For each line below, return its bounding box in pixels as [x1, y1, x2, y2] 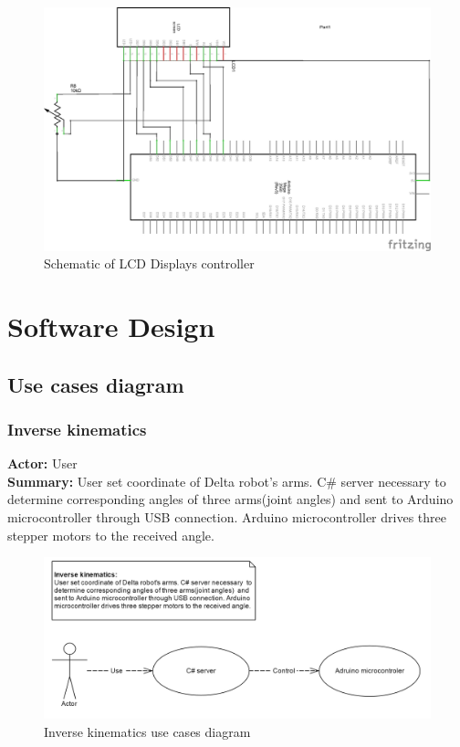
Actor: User [7, 454, 78, 473]
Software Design [7, 308, 215, 345]
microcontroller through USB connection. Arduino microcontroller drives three [7, 508, 446, 526]
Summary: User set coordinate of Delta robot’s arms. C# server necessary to [7, 471, 446, 490]
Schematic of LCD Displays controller [44, 254, 255, 273]
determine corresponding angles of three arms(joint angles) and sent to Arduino [7, 489, 454, 509]
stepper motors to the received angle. [7, 525, 214, 544]
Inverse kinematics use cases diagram [44, 722, 251, 741]
